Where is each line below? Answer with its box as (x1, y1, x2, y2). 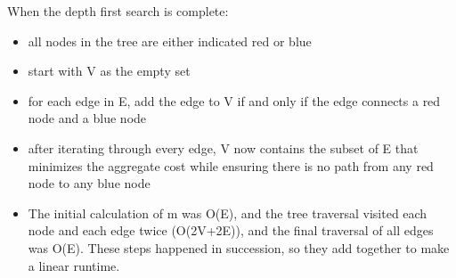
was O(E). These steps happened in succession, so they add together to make (28, 238, 450, 257)
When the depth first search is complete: (7, 2, 229, 20)
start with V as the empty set (28, 61, 191, 80)
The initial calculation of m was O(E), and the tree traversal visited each (28, 203, 427, 222)
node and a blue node (28, 109, 147, 127)
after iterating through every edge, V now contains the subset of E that (28, 138, 419, 157)
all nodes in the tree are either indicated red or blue (28, 31, 312, 50)
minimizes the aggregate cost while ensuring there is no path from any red (28, 156, 434, 175)
